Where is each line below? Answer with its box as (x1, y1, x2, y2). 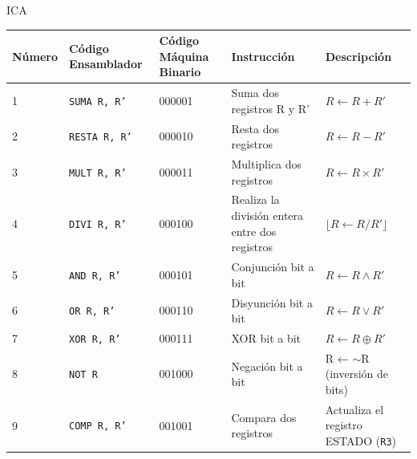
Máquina (159, 47, 209, 64)
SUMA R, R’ (69, 95, 127, 108)
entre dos (231, 222, 277, 239)
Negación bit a (231, 357, 303, 374)
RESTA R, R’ (69, 132, 132, 144)
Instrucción (231, 47, 295, 64)
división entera (231, 207, 304, 224)
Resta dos (231, 120, 279, 136)
